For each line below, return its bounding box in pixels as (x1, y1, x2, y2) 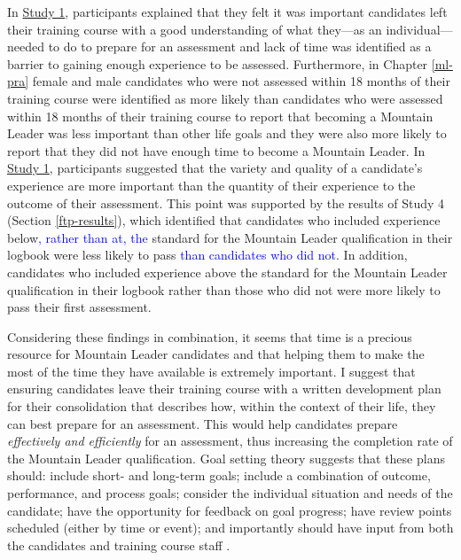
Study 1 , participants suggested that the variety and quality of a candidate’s (7, 159, 423, 177)
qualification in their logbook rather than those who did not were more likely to (7, 280, 441, 299)
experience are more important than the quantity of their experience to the (7, 175, 416, 194)
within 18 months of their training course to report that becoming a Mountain (7, 106, 434, 125)
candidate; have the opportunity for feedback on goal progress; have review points (7, 501, 452, 519)
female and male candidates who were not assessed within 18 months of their (32, 72, 450, 90)
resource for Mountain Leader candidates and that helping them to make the (7, 345, 425, 363)
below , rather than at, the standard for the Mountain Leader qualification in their (7, 228, 453, 246)
